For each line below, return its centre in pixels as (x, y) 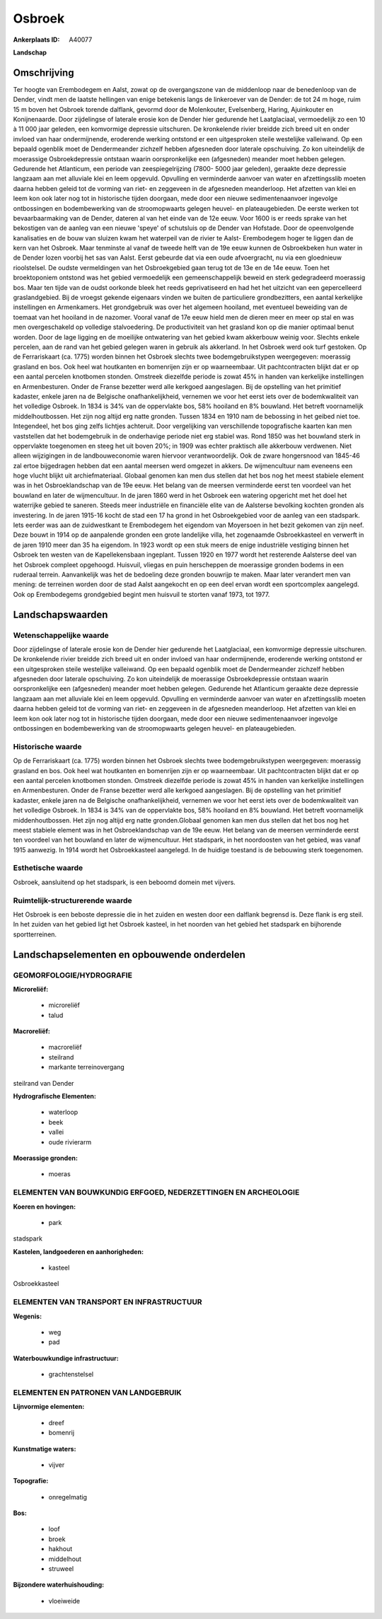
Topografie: (31, 1481)
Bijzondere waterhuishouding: (59, 1585)
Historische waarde (47, 746)
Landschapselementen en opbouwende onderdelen (129, 954)
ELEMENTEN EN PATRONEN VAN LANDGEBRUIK (97, 1392)
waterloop (63, 1112)
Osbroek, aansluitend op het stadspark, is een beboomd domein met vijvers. (125, 882)
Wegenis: (28, 1316)
